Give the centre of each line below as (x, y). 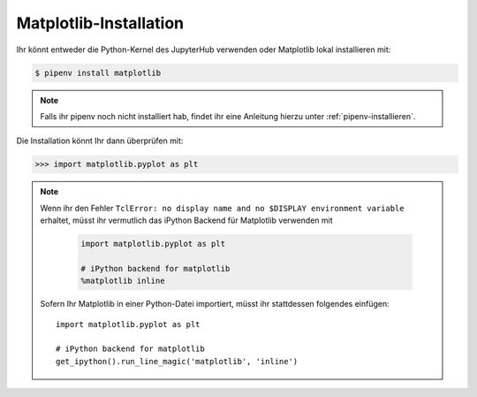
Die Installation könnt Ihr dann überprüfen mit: (100, 141)
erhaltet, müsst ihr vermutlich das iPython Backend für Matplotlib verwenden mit (186, 220)
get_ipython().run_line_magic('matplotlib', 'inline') (177, 361)
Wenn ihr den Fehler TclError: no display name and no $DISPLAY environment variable (223, 208)
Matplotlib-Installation (100, 23)
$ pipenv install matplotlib (98, 73)
